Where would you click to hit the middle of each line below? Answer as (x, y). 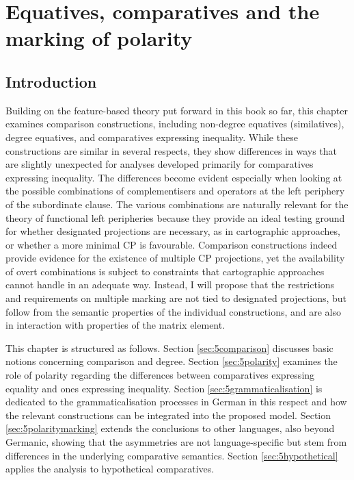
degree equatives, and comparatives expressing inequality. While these (152, 137)
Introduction (51, 81)
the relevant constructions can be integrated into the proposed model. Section (168, 415)
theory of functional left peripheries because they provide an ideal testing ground (175, 217)
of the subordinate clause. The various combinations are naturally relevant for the (177, 204)
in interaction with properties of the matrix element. (115, 325)
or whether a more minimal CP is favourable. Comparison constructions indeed (172, 244)
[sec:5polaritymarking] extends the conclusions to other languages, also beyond (170, 428)
